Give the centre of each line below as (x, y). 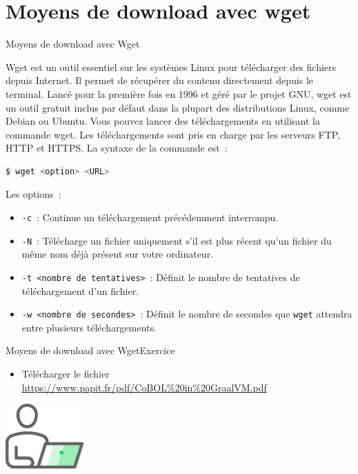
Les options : (33, 194)
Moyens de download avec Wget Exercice (90, 350)
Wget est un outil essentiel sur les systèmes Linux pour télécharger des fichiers (171, 66)
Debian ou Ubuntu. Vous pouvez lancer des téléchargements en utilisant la (163, 121)
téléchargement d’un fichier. (80, 290)
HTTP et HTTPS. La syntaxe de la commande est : (117, 148)
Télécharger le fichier (66, 374)
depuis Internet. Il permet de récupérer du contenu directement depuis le (160, 80)
